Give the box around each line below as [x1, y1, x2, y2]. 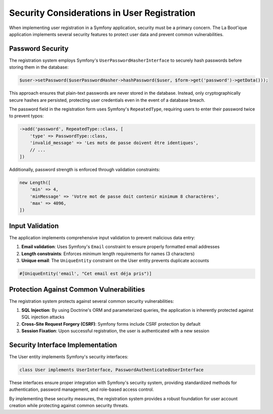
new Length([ [19, 180, 51, 185]
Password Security [9, 44, 69, 53]
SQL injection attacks [21, 314, 65, 320]
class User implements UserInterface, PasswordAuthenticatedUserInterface [19, 367, 204, 373]
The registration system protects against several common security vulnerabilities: [9, 298, 174, 304]
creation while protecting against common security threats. [9, 403, 129, 409]
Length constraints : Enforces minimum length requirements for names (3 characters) [21, 251, 195, 257]
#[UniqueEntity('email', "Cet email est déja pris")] [19, 271, 152, 276]
